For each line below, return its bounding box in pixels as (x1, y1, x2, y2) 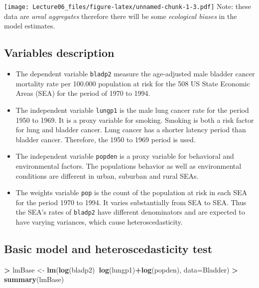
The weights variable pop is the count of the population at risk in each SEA (15, 187, 247, 198)
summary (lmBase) (4, 274, 64, 285)
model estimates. (4, 20, 55, 31)
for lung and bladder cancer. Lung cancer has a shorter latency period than (15, 124, 246, 135)
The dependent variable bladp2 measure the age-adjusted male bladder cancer (15, 68, 255, 79)
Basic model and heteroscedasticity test (4, 241, 213, 257)
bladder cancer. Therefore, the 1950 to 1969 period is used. (15, 134, 196, 144)
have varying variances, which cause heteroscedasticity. (15, 217, 183, 227)
